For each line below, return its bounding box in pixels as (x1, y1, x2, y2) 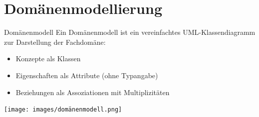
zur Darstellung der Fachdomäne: (4, 36, 106, 47)
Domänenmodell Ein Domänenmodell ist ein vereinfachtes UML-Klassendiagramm (4, 27, 256, 37)
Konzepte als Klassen (15, 53, 81, 64)
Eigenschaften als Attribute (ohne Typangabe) (15, 70, 158, 80)
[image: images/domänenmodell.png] (4, 106, 122, 114)
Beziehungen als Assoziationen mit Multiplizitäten (15, 87, 170, 97)
